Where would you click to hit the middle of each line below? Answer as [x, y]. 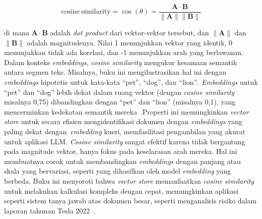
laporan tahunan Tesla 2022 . [50, 210]
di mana [17, 33]
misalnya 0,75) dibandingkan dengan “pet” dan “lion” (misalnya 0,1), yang [120, 102]
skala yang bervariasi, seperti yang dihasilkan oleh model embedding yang [118, 171]
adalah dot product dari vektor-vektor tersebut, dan [129, 33]
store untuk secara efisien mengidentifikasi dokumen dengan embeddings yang [123, 121]
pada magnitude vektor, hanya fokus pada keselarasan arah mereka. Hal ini [121, 151]
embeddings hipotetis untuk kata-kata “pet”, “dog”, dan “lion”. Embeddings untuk [131, 82]
